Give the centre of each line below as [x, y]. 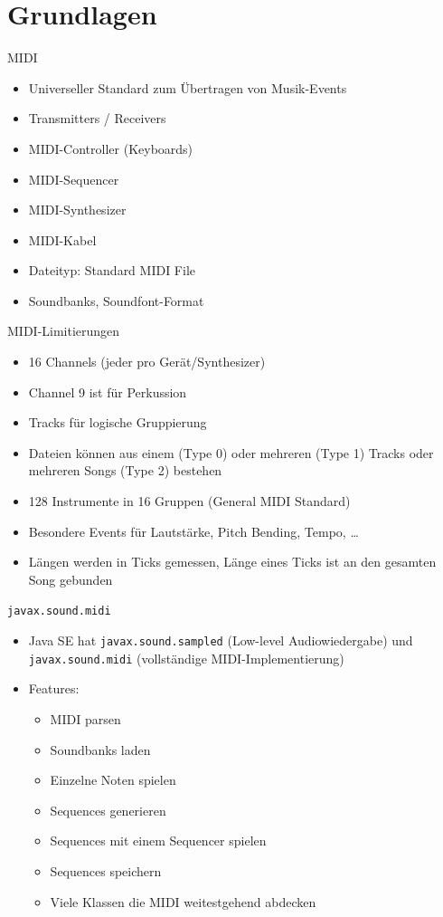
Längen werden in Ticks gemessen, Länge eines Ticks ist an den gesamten [232, 562]
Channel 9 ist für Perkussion [108, 392]
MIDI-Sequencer [74, 179]
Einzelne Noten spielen [113, 780]
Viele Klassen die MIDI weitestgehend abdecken [183, 901]
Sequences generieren [108, 810]
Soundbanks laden [100, 749]
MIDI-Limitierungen [64, 331]
